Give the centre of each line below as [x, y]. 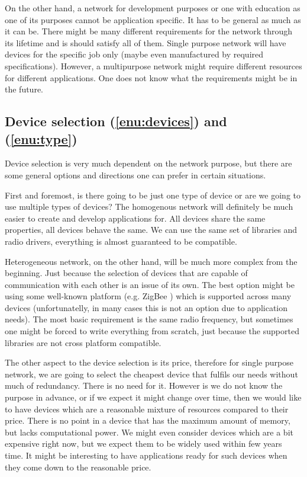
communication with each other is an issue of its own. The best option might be [150, 284]
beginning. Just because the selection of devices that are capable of [126, 273]
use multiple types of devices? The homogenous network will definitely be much [149, 207]
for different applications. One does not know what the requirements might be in [151, 77]
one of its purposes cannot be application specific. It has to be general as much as [153, 19]
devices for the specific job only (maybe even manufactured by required [134, 54]
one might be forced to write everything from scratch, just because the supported [152, 331]
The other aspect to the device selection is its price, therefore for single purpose [149, 362]
